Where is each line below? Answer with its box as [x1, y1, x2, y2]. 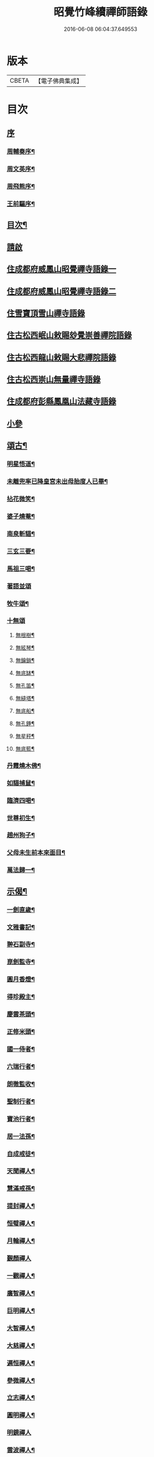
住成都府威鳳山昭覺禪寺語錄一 [7, 264, 117, 274]
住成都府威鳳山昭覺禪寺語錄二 [7, 286, 117, 296]
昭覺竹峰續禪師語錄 [53, 5, 147, 19]
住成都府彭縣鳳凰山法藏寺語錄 [7, 396, 117, 407]
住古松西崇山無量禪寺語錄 [7, 375, 100, 385]
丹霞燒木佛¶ [7, 761, 41, 770]
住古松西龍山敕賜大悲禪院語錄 [7, 352, 117, 363]
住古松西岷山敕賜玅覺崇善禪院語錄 [7, 331, 132, 341]
